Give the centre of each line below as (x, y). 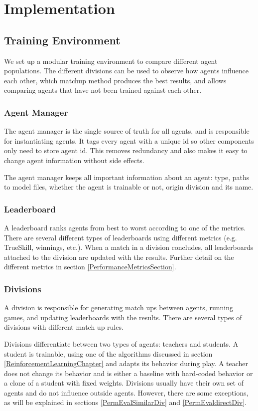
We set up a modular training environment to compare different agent (111, 61)
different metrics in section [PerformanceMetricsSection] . (90, 267)
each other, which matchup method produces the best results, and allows (115, 80)
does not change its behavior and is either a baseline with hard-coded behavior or (129, 373)
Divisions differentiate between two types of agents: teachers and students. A (121, 343)
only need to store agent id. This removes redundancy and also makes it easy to (126, 150)
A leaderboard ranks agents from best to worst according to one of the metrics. (125, 227)
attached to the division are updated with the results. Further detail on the (119, 257)
